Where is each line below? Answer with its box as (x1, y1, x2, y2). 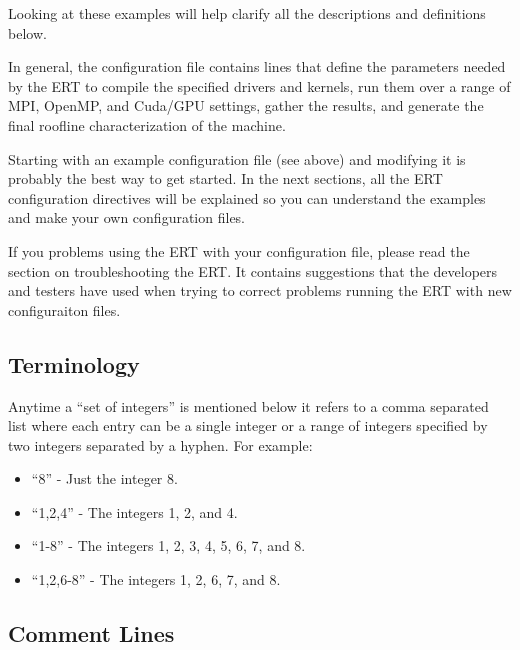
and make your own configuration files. (8, 207, 246, 228)
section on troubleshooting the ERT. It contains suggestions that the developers (8, 260, 498, 281)
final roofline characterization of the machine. (8, 114, 286, 135)
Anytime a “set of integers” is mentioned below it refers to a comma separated (8, 395, 489, 416)
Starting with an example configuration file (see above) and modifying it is (8, 148, 466, 169)
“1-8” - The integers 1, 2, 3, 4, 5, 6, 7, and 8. (31, 535, 306, 556)
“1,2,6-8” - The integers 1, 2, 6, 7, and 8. (31, 569, 281, 590)
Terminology (8, 348, 140, 379)
